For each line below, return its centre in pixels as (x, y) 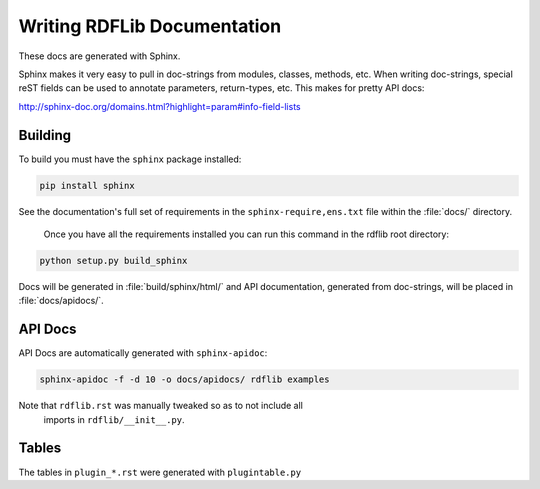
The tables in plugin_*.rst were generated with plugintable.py (160, 472)
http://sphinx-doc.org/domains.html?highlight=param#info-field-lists (159, 106)
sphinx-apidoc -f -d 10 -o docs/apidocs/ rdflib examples (184, 379)
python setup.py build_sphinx (113, 260)
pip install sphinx (87, 185)
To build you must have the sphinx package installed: (130, 159)
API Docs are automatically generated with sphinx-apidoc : (143, 353)
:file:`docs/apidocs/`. (61, 301)
